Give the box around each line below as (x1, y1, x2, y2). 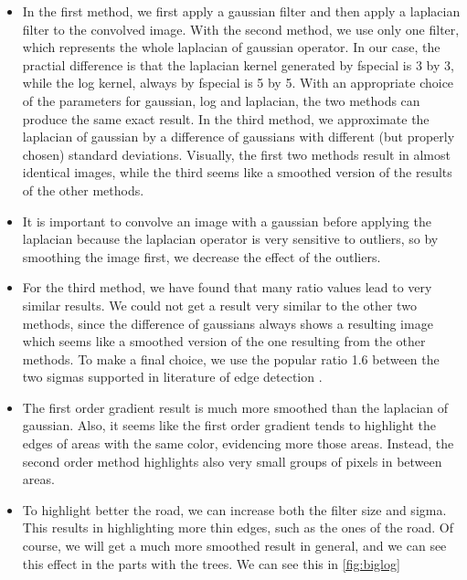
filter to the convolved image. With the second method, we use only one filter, (22, 19, 460, 38)
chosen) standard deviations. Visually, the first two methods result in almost (22, 144, 451, 163)
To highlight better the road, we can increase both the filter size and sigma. (22, 500, 447, 519)
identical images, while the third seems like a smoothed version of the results (22, 163, 452, 182)
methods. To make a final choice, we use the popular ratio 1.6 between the (22, 349, 440, 368)
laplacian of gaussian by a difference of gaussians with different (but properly (22, 127, 455, 146)
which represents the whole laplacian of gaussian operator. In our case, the (22, 37, 440, 57)
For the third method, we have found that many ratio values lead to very (22, 278, 432, 297)
